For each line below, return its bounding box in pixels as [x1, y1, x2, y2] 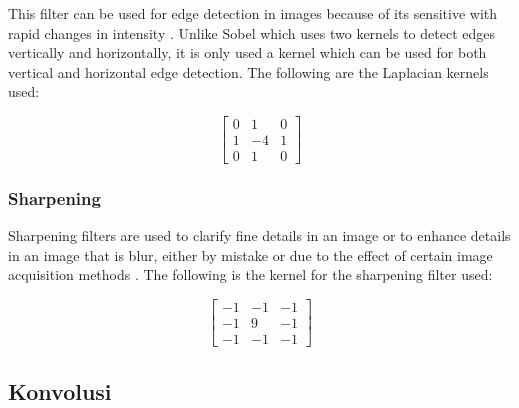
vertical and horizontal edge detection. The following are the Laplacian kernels [8, 61, 489, 82]
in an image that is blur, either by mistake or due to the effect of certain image [8, 244, 493, 265]
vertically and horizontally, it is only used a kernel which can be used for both [8, 42, 487, 63]
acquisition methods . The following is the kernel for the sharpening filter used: [8, 264, 493, 285]
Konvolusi [8, 375, 112, 406]
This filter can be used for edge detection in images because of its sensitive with [8, 3, 498, 23]
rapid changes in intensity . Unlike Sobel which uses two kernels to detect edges [8, 22, 495, 43]
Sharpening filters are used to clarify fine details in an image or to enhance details [8, 225, 511, 246]
